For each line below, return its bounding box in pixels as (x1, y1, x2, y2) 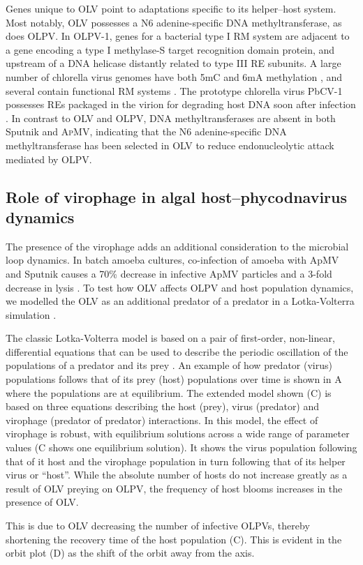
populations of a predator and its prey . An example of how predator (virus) (6, 358, 332, 372)
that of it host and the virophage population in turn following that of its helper (6, 453, 346, 468)
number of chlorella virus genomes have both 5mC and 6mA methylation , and (6, 69, 343, 84)
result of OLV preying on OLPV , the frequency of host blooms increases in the (6, 481, 343, 495)
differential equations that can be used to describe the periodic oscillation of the (6, 344, 348, 359)
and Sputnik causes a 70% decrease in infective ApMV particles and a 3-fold (6, 266, 332, 280)
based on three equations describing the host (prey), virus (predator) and (6, 399, 320, 414)
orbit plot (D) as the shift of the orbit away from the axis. (6, 545, 255, 560)
